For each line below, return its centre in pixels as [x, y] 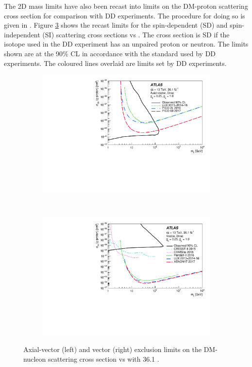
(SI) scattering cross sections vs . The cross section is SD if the [136, 34]
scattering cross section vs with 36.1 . [103, 359]
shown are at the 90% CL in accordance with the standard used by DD [110, 53]
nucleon [35, 359]
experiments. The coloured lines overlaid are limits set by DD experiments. [115, 63]
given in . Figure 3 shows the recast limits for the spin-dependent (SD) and [116, 25]
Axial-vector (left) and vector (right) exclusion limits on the [112, 349]
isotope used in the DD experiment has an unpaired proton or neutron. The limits [126, 44]
